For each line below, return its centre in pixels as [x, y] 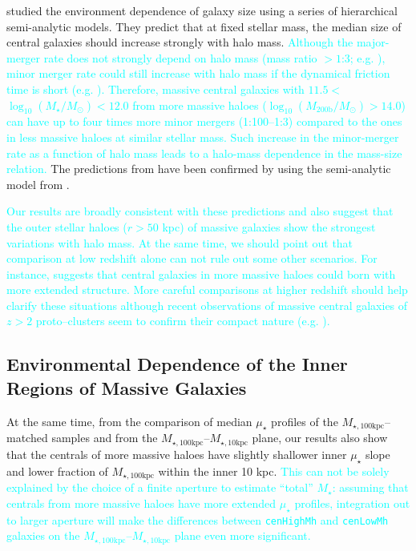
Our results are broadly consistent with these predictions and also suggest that [200, 211]
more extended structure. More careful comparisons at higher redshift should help [207, 290]
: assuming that [370, 487]
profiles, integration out [352, 503]
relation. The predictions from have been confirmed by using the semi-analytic [199, 169]
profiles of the [305, 421]
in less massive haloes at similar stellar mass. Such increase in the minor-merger [203, 137]
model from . [38, 184]
